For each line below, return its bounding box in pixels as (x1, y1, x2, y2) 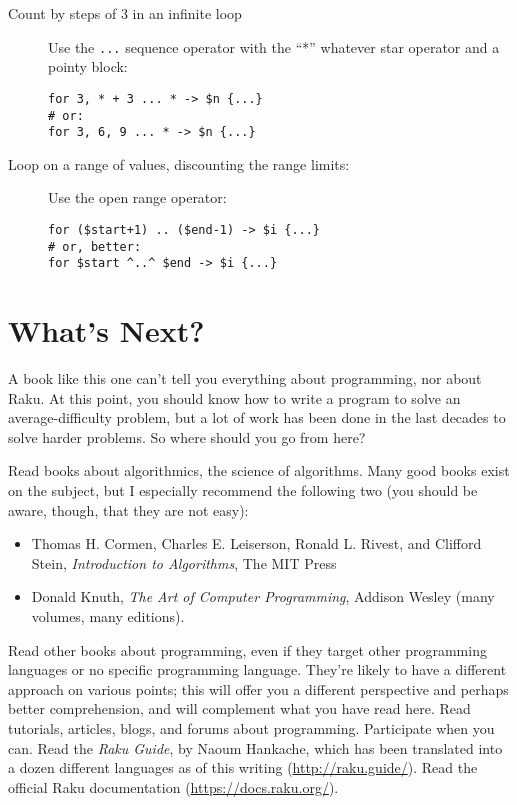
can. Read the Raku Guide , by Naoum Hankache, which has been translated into (8, 737, 503, 758)
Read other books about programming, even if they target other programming (8, 639, 487, 660)
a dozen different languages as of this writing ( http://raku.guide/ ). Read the (8, 757, 478, 778)
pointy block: (48, 56, 128, 77)
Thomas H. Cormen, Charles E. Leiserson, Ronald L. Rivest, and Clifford (31, 533, 482, 554)
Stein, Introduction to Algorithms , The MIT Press (31, 552, 337, 573)
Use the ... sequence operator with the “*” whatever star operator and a (48, 36, 500, 57)
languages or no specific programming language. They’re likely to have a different (8, 659, 507, 680)
